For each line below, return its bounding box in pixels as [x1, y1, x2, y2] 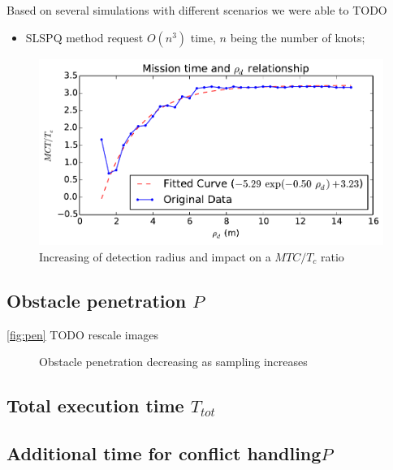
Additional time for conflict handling [6, 441, 322, 466]
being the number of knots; [230, 28, 365, 45]
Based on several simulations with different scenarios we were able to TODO [6, 2, 387, 18]
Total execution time [6, 393, 184, 418]
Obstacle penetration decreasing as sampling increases [39, 353, 308, 370]
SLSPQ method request [25, 28, 144, 45]
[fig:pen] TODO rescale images [6, 326, 159, 343]
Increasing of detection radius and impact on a [39, 248, 271, 265]
